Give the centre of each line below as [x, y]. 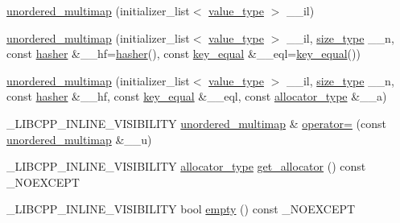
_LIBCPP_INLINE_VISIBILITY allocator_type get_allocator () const [186, 166]
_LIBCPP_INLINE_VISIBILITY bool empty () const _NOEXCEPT [181, 209]
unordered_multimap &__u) [79, 139]
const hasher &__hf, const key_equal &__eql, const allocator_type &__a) [197, 96]
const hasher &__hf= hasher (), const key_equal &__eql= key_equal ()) [184, 54]
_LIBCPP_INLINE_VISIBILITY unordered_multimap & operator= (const [197, 123]
